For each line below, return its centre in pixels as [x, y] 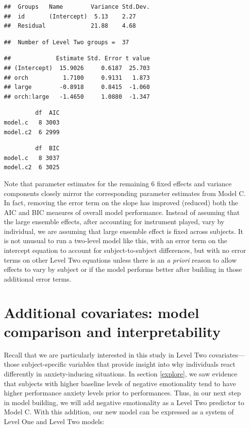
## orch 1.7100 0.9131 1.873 [77, 78]
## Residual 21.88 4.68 [70, 26]
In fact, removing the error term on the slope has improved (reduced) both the [121, 203]
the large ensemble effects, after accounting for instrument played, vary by [114, 222]
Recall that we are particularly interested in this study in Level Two [105, 354]
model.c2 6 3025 [32, 168]
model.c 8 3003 [32, 122]
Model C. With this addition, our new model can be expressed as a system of [119, 412]
